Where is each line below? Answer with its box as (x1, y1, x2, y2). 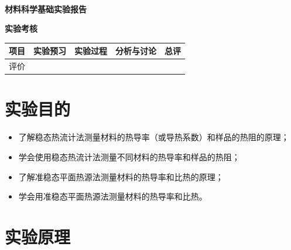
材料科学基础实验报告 (5, 2, 87, 15)
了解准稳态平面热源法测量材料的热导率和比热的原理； (18, 170, 224, 183)
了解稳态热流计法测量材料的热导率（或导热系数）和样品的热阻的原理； (18, 131, 289, 143)
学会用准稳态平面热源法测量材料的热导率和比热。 (18, 190, 207, 202)
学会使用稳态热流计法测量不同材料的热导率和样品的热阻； (18, 150, 240, 163)
